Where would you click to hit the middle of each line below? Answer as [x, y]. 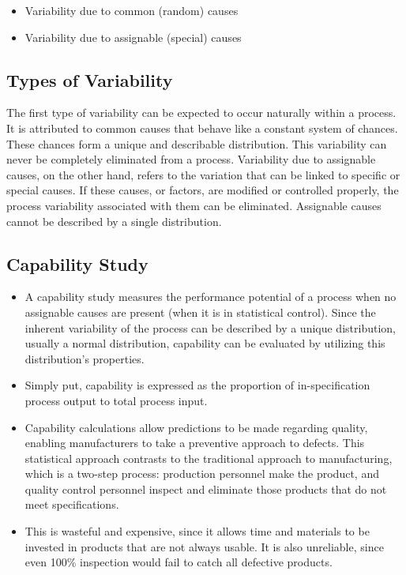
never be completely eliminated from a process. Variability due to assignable [191, 159]
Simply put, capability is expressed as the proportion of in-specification [197, 385]
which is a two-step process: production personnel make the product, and [202, 474]
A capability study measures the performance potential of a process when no [211, 297]
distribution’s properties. [85, 358]
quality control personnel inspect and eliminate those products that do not [206, 489]
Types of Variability [90, 79]
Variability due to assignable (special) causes [133, 37]
